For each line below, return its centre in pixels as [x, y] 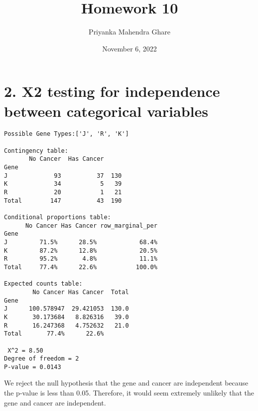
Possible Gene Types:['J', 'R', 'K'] [66, 134]
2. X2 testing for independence [112, 91]
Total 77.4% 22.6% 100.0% [81, 267]
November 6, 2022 [129, 48]
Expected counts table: [43, 284]
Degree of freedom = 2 [42, 359]
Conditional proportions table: [58, 217]
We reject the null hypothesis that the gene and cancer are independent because [126, 383]
